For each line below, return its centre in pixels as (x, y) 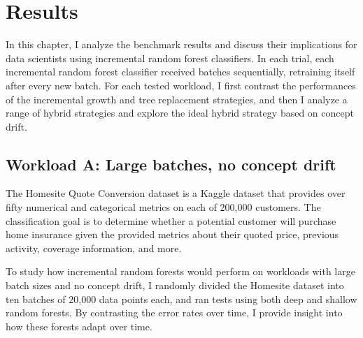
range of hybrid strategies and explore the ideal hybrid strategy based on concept (180, 113)
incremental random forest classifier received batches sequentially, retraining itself (180, 72)
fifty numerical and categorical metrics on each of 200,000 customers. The (163, 207)
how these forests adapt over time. (79, 326)
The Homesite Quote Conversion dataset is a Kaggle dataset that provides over (176, 193)
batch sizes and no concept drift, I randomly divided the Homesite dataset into (175, 285)
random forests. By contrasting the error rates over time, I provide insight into (174, 313)
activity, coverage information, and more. (94, 248)
